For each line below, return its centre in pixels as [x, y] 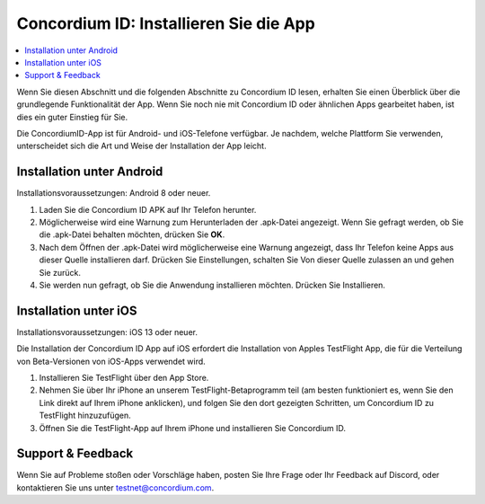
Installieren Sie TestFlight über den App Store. [124, 378]
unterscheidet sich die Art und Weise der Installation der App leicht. [141, 146]
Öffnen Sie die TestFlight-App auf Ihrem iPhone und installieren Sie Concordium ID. [192, 428]
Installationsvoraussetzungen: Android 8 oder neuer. [114, 193]
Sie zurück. [60, 272]
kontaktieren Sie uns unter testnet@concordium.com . [115, 487]
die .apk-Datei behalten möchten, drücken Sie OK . [132, 234]
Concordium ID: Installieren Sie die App [166, 23]
